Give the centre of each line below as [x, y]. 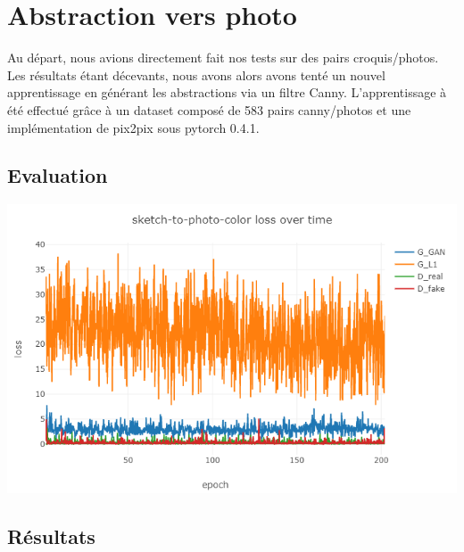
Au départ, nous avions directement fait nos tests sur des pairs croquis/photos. [223, 58]
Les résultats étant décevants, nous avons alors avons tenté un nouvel [196, 74]
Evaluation [58, 175]
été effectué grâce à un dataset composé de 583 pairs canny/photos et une [209, 109]
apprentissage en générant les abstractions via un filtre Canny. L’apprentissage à [227, 92]
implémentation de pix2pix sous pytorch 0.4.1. [133, 127]
